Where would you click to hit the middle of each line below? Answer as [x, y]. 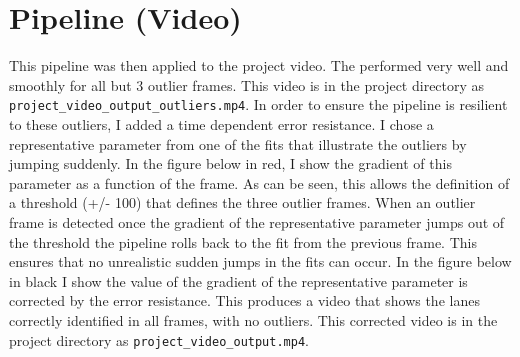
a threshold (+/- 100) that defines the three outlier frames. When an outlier [242, 202]
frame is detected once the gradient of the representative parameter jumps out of [257, 221]
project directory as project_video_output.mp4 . [159, 339]
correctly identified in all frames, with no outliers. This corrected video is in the [253, 319]
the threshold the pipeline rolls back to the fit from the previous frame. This [243, 241]
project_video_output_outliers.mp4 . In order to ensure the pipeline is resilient [258, 104]
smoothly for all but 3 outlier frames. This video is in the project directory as [247, 84]
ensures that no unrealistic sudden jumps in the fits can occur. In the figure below [260, 261]
